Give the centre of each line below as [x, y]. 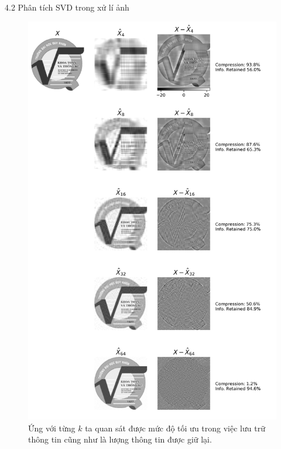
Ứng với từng [52, 428]
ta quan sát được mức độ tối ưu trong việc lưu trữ [175, 428]
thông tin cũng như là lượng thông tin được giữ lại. [120, 439]
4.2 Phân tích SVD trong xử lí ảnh [67, 7]
